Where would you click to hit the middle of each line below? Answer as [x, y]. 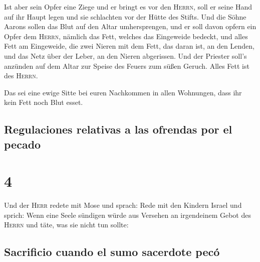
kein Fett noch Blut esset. [44, 102]
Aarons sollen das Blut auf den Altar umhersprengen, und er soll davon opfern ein [130, 26]
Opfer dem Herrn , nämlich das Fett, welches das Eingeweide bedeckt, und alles [126, 36]
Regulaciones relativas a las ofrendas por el [118, 129]
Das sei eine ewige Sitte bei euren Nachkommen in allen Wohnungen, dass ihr [123, 92]
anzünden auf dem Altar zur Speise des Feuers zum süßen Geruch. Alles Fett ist [127, 65]
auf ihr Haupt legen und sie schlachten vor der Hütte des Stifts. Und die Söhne [125, 16]
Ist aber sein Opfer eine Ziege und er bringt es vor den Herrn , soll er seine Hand [128, 7]
